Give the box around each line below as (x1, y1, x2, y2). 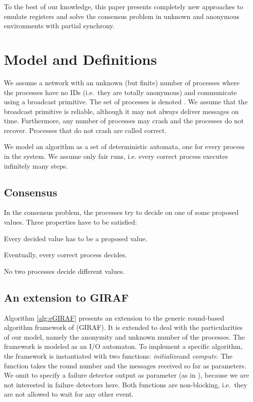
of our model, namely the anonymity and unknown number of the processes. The (4, 331, 245, 342)
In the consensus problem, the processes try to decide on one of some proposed (4, 207, 239, 217)
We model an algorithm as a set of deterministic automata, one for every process (4, 141, 245, 152)
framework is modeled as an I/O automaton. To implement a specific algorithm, (4, 341, 243, 351)
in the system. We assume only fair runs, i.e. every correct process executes (4, 151, 228, 161)
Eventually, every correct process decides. (4, 249, 127, 260)
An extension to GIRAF (4, 289, 129, 305)
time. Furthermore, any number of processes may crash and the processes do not (4, 115, 244, 126)
